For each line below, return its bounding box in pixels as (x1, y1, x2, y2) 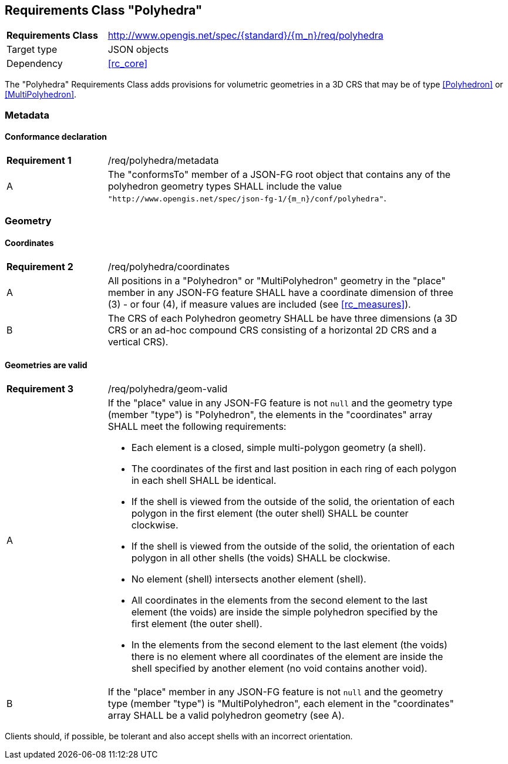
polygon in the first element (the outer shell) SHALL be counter (131, 507, 409, 519)
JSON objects (107, 43, 169, 56)
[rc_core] (107, 58, 148, 70)
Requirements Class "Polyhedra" (5, 3, 203, 18)
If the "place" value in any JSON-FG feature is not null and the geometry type (107, 396, 453, 409)
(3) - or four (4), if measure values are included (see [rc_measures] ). (107, 298, 411, 310)
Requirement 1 (6, 154, 72, 167)
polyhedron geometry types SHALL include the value (107, 180, 342, 193)
